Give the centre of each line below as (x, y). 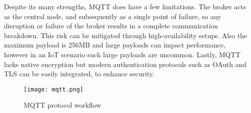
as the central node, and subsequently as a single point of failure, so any (112, 16)
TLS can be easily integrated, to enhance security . (79, 74)
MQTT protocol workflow (62, 105)
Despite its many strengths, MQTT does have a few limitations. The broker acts (125, 6)
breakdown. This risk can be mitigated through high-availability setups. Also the (125, 35)
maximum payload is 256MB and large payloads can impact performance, (115, 45)
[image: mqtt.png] (54, 89)
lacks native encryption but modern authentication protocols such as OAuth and (125, 64)
